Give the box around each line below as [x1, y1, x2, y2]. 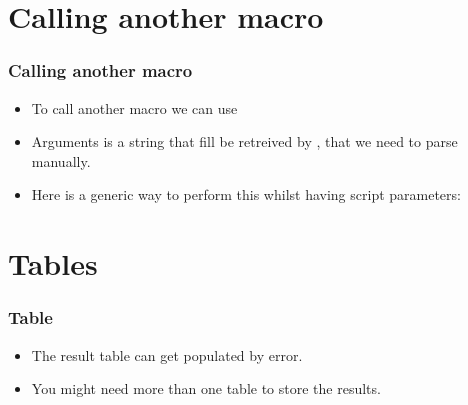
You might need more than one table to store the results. [31, 378, 381, 399]
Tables [8, 243, 98, 284]
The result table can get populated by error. [31, 344, 303, 365]
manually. [31, 150, 91, 171]
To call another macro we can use [31, 97, 238, 118]
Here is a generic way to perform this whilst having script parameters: [31, 184, 461, 205]
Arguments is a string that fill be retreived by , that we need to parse [31, 131, 458, 152]
